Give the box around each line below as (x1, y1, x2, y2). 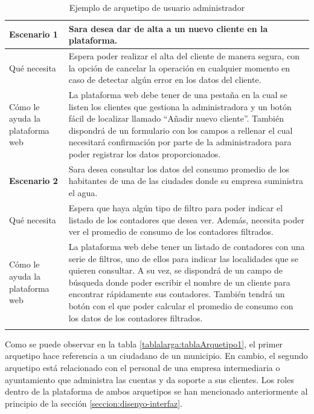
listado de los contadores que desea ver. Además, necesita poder (68, 213, 304, 226)
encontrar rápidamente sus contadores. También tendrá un (68, 287, 285, 300)
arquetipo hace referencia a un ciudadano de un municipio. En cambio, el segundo (5, 349, 308, 362)
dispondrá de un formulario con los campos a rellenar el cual (68, 123, 293, 136)
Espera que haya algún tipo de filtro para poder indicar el (68, 201, 283, 214)
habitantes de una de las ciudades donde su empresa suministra (68, 174, 304, 187)
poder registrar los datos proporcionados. (68, 148, 221, 160)
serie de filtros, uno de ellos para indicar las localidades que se (68, 252, 298, 264)
